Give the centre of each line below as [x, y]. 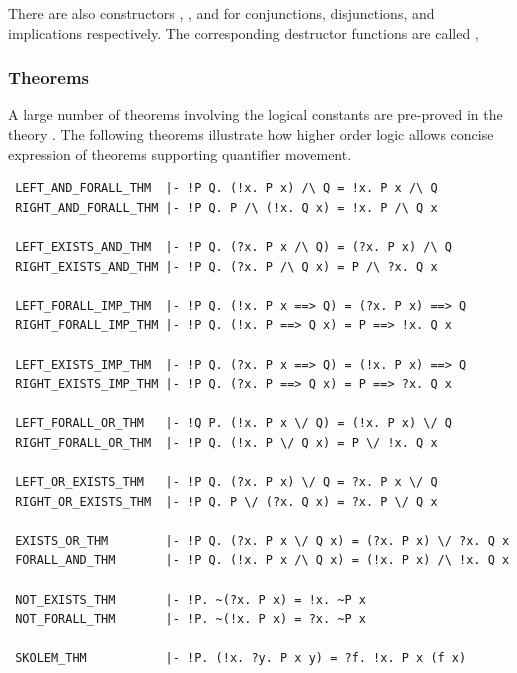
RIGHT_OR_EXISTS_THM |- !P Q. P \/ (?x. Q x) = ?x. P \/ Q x [226, 501]
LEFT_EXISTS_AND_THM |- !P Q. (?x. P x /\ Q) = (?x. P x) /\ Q [233, 246]
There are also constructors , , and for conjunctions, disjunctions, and [221, 13]
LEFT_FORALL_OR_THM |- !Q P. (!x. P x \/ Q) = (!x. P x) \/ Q [233, 423]
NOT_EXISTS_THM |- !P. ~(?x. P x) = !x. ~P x [190, 599]
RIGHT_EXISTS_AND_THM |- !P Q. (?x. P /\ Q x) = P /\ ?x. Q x [226, 266]
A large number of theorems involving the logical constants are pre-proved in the [255, 114]
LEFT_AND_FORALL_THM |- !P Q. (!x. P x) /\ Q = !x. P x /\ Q [226, 188]
